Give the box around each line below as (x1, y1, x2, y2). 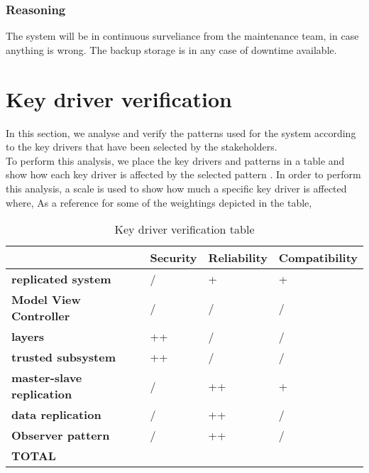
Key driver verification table (114, 221, 255, 238)
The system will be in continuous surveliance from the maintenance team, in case (6, 28, 359, 43)
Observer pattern (11, 427, 110, 444)
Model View (11, 291, 81, 308)
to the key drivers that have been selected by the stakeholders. (6, 139, 277, 154)
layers (11, 328, 45, 345)
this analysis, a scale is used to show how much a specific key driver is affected (6, 180, 347, 195)
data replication (11, 406, 101, 423)
